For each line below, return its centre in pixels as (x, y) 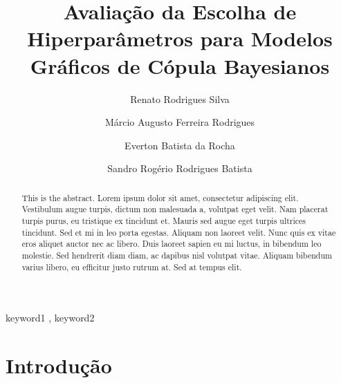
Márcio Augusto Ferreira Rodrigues (180, 122)
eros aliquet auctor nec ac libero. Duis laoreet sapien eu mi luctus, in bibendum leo (172, 244)
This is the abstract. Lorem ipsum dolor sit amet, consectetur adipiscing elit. (160, 197)
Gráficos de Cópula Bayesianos (180, 65)
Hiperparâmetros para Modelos (180, 38)
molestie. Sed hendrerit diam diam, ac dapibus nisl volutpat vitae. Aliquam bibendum (177, 255)
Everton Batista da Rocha (180, 145)
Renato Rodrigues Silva (180, 99)
